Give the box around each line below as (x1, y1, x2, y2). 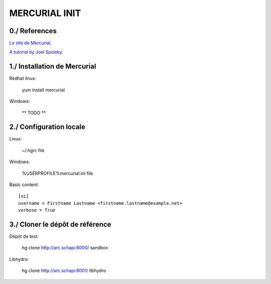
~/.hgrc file (22, 147, 45, 153)
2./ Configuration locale (9, 123, 85, 131)
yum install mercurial (22, 87, 65, 93)
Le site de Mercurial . (9, 40, 52, 46)
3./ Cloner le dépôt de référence (9, 220, 111, 228)
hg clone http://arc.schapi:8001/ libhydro (22, 267, 106, 273)
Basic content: (9, 182, 39, 188)
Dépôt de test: (9, 233, 39, 239)
